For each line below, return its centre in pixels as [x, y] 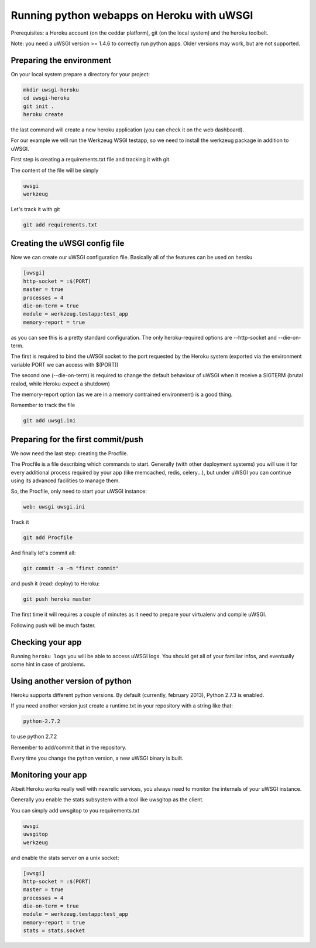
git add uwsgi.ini [49, 421]
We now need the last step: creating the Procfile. [70, 453]
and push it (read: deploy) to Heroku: [55, 584]
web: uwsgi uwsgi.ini [54, 507]
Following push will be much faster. [53, 625]
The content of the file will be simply [55, 170]
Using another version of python [71, 681]
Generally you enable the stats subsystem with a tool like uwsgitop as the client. [107, 800]
